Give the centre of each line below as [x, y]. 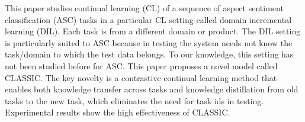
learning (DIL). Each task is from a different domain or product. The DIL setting [153, 31]
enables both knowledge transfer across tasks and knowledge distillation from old [152, 89]
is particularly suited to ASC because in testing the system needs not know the [149, 42]
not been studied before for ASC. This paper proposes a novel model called [141, 65]
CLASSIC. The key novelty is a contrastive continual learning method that [141, 77]
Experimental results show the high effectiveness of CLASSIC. [118, 112]
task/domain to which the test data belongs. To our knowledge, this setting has [149, 54]
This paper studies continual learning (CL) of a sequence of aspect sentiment [144, 8]
